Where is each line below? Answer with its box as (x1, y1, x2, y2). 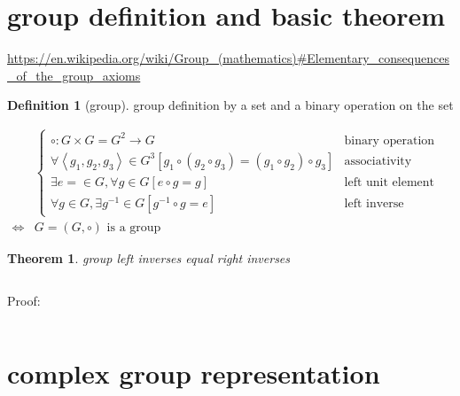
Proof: (7, 291, 41, 309)
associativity (344, 154, 412, 167)
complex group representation (7, 355, 380, 392)
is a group (106, 221, 161, 235)
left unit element (344, 175, 435, 189)
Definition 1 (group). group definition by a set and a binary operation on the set (7, 96, 454, 114)
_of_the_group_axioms (7, 66, 141, 84)
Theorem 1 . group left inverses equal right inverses (7, 249, 291, 268)
